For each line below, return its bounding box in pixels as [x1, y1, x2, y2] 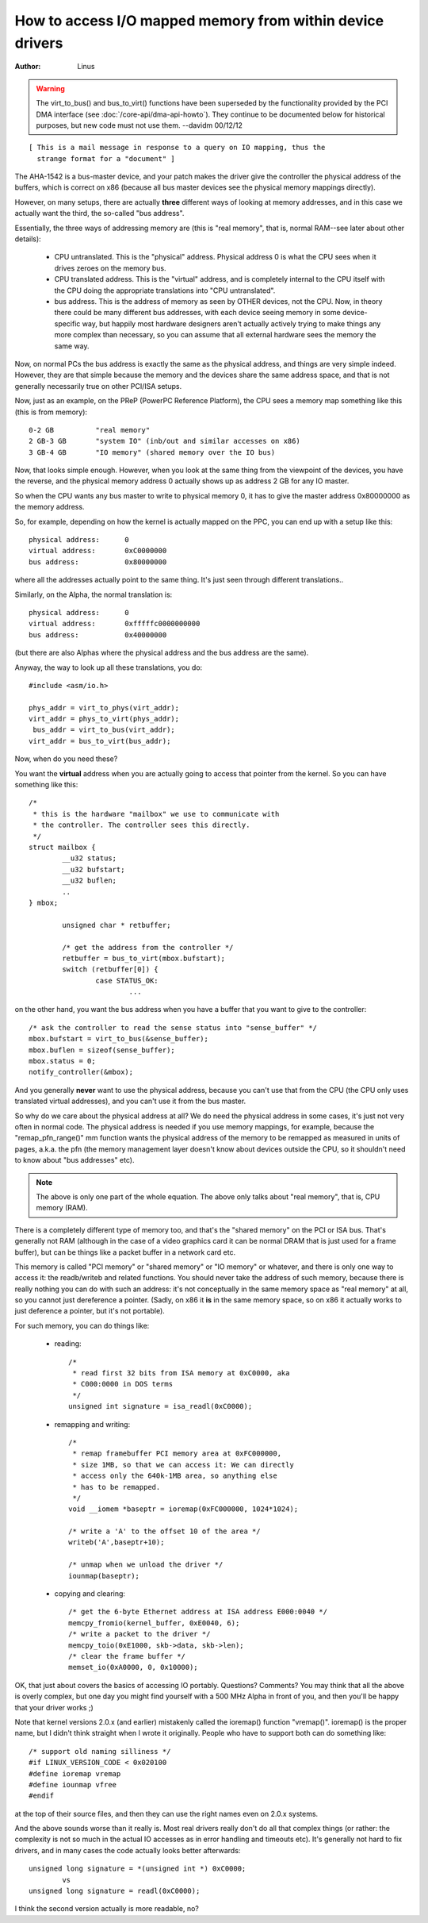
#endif [29, 1791, 55, 1801]
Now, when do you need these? [14, 754, 118, 763]
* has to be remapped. [72, 1483, 161, 1491]
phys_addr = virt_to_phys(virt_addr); [29, 703, 180, 712]
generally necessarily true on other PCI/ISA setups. [14, 381, 182, 390]
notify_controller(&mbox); [29, 1067, 134, 1077]
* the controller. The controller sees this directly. [32, 821, 250, 829]
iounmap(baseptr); [68, 1571, 140, 1580]
